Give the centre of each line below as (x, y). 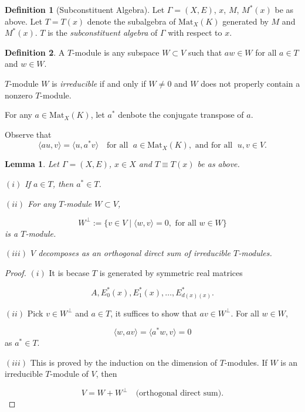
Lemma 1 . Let (32, 164)
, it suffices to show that (154, 313)
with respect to (195, 33)
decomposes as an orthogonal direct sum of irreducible (134, 253)
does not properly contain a (250, 83)
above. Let (23, 21)
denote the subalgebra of (131, 21)
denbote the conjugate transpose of (181, 115)
